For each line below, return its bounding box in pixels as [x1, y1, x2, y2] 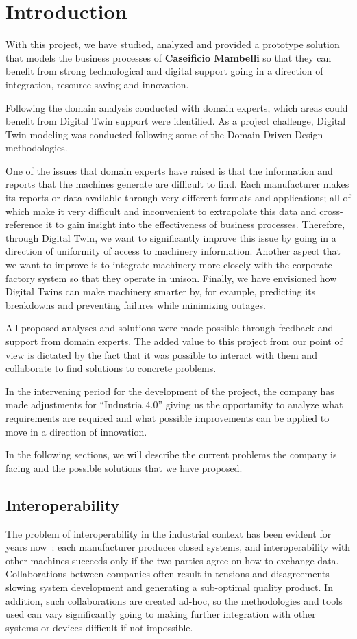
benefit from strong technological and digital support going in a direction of [5, 64, 323, 78]
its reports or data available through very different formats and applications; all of [5, 190, 351, 205]
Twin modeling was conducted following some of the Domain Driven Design [5, 127, 323, 141]
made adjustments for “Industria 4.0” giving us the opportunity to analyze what [5, 397, 343, 412]
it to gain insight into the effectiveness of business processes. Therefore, [45, 217, 345, 231]
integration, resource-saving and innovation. [5, 77, 189, 91]
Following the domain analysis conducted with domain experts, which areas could [5, 100, 348, 114]
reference [5, 217, 43, 231]
